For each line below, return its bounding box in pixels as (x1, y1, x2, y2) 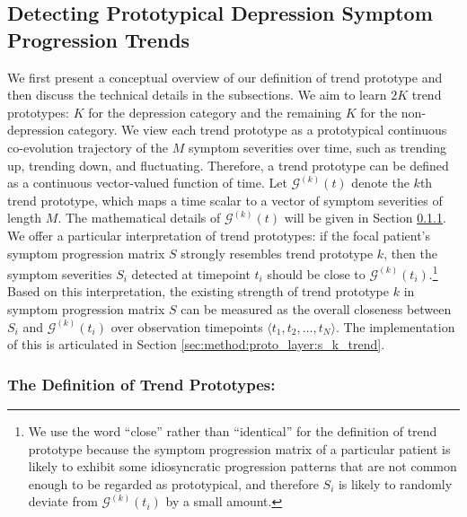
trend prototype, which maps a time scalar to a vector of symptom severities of (7, 190, 443, 209)
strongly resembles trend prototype (181, 243, 374, 262)
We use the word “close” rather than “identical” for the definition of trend (28, 421, 437, 440)
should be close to (267, 264, 366, 283)
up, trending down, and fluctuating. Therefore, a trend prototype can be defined (7, 155, 449, 174)
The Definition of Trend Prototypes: (7, 372, 276, 395)
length (7, 208, 42, 227)
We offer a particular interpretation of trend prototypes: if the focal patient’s (7, 225, 431, 244)
